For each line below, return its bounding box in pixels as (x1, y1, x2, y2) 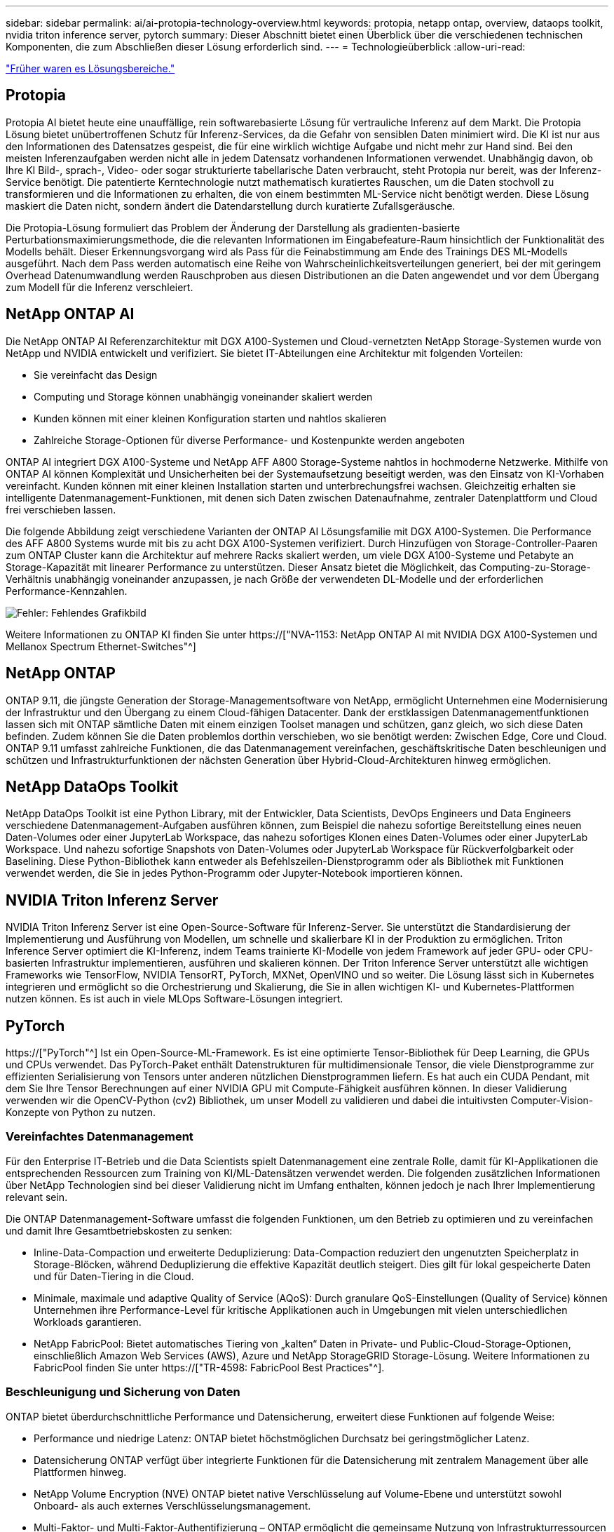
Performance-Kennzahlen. (6, 584, 128, 597)
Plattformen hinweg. (34, 1465, 127, 1478)
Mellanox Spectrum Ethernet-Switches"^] (6, 640, 196, 652)
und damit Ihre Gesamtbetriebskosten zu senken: (6, 1224, 233, 1237)
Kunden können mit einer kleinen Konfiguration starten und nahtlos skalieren (34, 412, 387, 424)
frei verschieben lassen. (6, 503, 116, 516)
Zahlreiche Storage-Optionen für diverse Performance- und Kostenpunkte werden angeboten (34, 434, 465, 446)
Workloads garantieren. (34, 1315, 142, 1328)
